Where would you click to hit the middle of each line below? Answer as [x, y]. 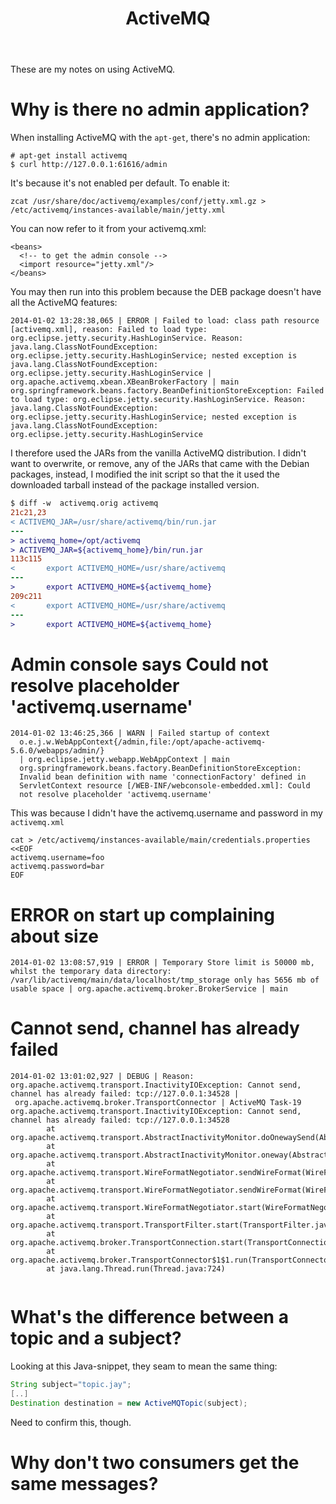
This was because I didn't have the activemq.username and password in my [166, 813]
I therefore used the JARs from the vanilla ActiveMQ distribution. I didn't [158, 453]
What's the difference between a [149, 1317]
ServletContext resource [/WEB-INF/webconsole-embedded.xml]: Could [165, 786]
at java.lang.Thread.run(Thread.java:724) [136, 1269]
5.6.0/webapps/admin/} [57, 751]
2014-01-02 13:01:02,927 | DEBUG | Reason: [102, 1077]
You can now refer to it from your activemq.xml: [108, 229]
